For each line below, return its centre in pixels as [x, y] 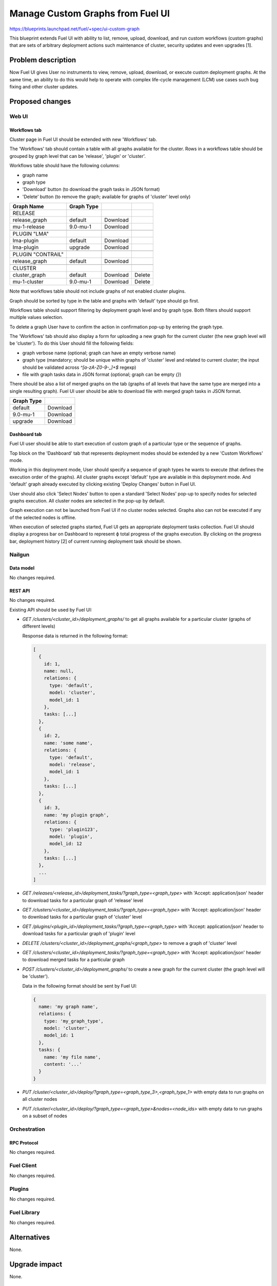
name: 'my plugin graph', [76, 815]
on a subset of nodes [45, 1116]
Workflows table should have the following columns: [65, 166]
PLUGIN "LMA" [31, 234]
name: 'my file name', [72, 1057]
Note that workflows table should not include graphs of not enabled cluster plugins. [98, 291]
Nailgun [19, 555]
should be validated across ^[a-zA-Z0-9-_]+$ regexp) [79, 367]
